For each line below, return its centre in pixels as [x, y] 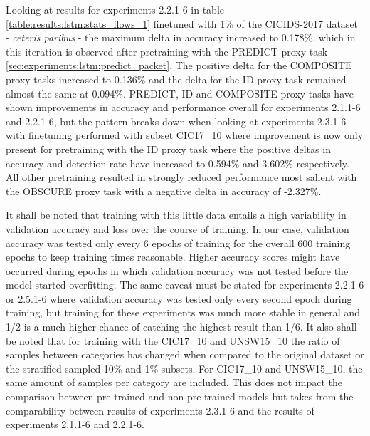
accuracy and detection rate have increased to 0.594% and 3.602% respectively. [178, 163]
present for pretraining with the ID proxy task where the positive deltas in [168, 149]
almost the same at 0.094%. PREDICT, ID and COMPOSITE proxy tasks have [180, 93]
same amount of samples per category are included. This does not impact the [174, 382]
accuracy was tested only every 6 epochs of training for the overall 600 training [178, 243]
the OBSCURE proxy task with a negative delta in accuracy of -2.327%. [164, 191]
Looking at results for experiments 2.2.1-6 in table [115, 9]
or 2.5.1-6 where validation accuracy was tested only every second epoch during [179, 298]
